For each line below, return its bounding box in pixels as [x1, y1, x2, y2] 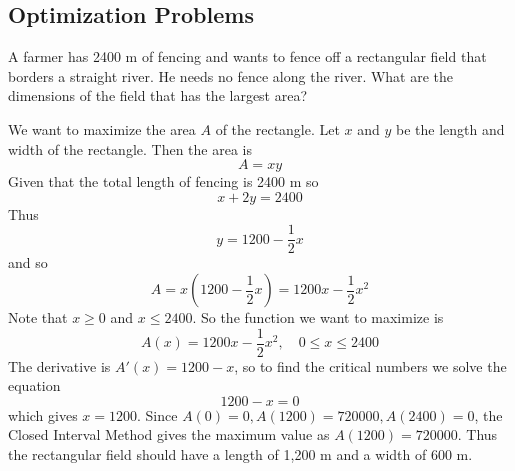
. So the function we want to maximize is [192, 307, 444, 328]
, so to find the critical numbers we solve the [234, 355, 507, 376]
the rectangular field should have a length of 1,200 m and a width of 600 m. [8, 444, 473, 465]
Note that [8, 307, 68, 328]
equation [8, 375, 61, 396]
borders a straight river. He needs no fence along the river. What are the [8, 65, 454, 86]
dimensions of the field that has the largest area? [8, 85, 308, 106]
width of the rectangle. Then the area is [8, 138, 252, 159]
